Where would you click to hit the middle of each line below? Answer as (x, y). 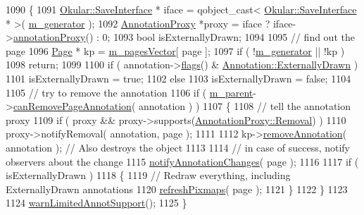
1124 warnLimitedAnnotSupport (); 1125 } (96, 203)
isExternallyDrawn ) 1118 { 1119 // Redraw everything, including (148, 175)
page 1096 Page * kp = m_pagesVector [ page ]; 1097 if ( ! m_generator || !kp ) (175, 50)
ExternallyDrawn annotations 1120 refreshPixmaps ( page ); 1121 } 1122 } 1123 (177, 189)
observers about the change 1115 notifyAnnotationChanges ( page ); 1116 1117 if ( (182, 161)
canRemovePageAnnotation (72, 106)
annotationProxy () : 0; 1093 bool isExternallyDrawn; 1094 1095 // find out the (184, 37)
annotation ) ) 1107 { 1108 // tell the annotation (245, 106)
